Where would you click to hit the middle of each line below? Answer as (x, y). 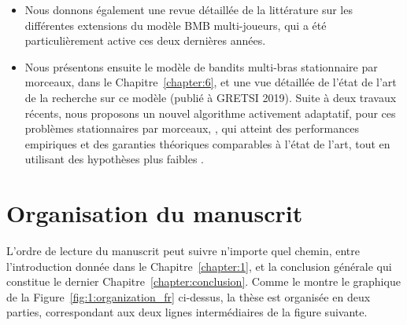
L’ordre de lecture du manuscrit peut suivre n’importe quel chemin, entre (183, 251)
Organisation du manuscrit (155, 213)
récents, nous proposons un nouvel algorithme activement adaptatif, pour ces (210, 113)
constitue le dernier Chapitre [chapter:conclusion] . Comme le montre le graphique (203, 281)
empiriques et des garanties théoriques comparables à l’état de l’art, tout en (207, 143)
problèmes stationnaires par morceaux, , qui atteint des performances (192, 128)
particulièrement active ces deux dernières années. (145, 40)
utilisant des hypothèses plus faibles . (114, 159)
